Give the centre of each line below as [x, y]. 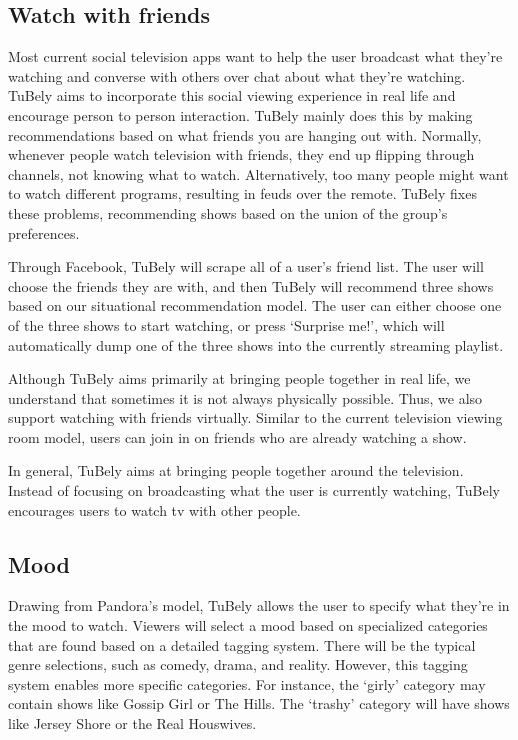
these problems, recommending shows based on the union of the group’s [228, 212]
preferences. [44, 232]
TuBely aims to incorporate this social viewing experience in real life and [232, 95]
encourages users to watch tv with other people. [154, 509]
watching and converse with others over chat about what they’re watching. [237, 75]
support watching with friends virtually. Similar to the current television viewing [255, 417]
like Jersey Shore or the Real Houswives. [132, 723]
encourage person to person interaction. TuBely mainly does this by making [240, 114]
